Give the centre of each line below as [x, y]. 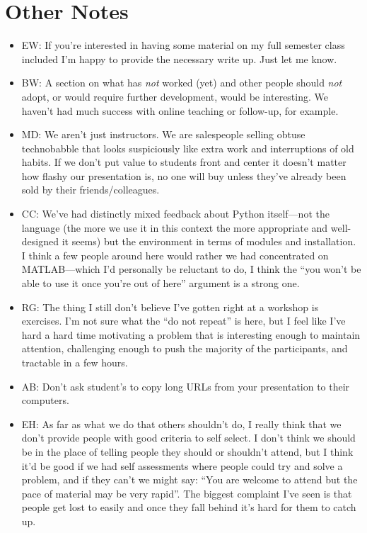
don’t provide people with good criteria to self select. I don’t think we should [188, 438]
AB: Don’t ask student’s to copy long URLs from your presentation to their [186, 386]
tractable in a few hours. [75, 362]
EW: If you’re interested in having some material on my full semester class [183, 45]
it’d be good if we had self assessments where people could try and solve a [182, 465]
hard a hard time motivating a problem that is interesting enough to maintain [191, 334]
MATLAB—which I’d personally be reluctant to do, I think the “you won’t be [191, 269]
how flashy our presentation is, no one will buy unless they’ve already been [184, 175]
